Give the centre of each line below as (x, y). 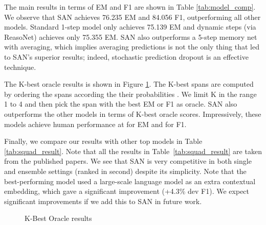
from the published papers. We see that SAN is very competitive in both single (128, 161)
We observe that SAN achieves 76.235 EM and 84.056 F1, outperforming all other (132, 17)
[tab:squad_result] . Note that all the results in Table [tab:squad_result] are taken (133, 151)
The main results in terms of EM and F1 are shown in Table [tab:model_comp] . (130, 7)
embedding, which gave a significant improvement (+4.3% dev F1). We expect (127, 191)
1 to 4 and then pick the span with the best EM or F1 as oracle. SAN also (121, 104)
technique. (20, 67)
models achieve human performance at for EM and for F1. (95, 124)
